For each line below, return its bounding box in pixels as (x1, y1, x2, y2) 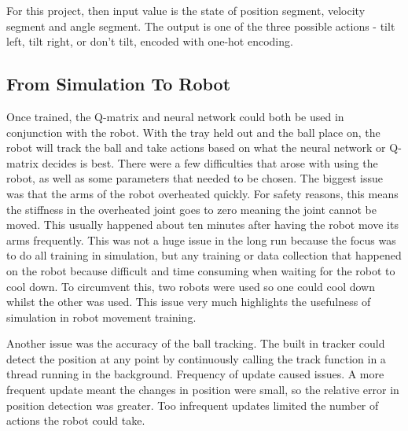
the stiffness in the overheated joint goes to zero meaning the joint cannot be (6, 201, 377, 217)
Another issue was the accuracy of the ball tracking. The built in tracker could (6, 335, 385, 352)
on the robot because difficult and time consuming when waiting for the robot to (6, 262, 395, 278)
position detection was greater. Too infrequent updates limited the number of (6, 396, 379, 413)
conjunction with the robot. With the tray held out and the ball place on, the (6, 123, 380, 140)
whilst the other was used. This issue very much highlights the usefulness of (6, 293, 371, 310)
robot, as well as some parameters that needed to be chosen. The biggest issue (6, 170, 383, 186)
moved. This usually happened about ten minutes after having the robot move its (6, 216, 399, 233)
